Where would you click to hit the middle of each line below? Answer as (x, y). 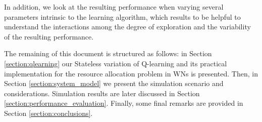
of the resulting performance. (49, 36)
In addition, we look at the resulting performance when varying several (114, 7)
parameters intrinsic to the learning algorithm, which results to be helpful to (122, 16)
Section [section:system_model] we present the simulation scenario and (114, 83)
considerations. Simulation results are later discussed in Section (102, 93)
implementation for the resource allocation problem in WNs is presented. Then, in (131, 73)
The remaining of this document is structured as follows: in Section (108, 53)
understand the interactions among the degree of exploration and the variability (127, 27)
